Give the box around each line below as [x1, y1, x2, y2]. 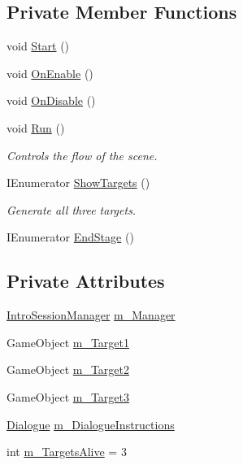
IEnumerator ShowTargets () [7, 174, 150, 191]
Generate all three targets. [7, 201, 137, 218]
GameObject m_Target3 [7, 388, 130, 405]
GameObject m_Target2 [7, 361, 130, 378]
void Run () [7, 119, 65, 136]
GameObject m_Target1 [7, 333, 130, 350]
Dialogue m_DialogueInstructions [7, 415, 175, 432]
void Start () [7, 37, 70, 54]
